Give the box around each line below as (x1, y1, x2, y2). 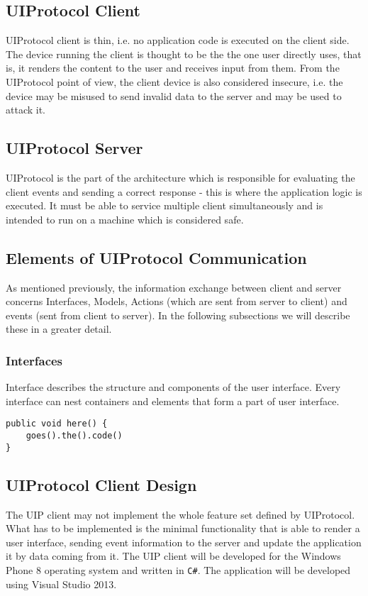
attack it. (6, 102, 45, 117)
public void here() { (6, 419, 108, 429)
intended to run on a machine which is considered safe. (6, 211, 244, 226)
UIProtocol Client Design (6, 473, 197, 495)
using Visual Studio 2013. (6, 576, 117, 591)
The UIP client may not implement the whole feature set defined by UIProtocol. (6, 507, 355, 521)
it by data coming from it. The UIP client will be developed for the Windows (6, 548, 341, 563)
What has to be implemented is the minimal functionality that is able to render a (6, 521, 360, 536)
